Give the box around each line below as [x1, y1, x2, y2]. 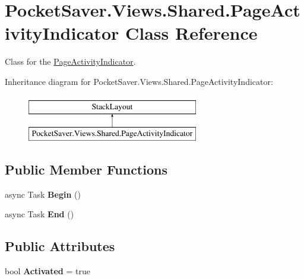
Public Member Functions [5, 160, 167, 179]
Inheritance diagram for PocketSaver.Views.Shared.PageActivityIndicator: [5, 75, 273, 87]
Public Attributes [5, 237, 115, 255]
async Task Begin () [5, 188, 81, 200]
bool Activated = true [5, 265, 90, 277]
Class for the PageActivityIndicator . [5, 55, 136, 68]
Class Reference [125, 21, 258, 45]
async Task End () [5, 208, 74, 220]
